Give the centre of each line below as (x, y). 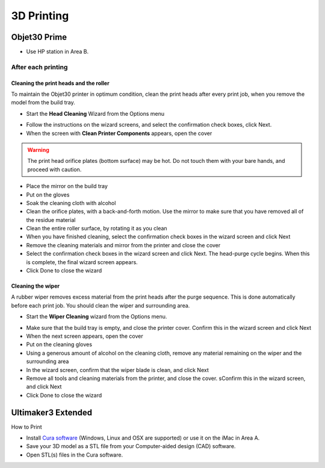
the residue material (51, 220)
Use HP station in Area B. (57, 52)
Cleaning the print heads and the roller (60, 83)
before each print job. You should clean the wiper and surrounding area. (101, 305)
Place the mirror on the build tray (67, 186)
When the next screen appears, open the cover (85, 336)
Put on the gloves (48, 194)
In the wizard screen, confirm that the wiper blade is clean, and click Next (117, 370)
